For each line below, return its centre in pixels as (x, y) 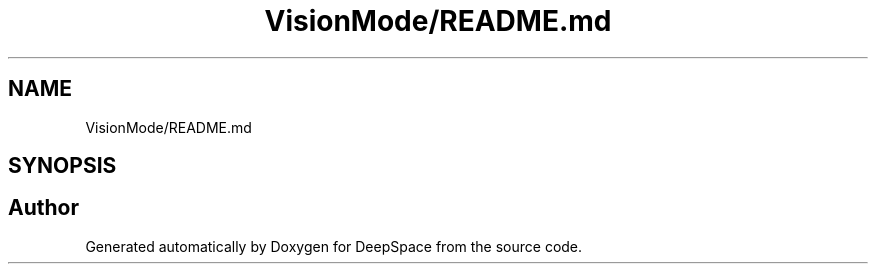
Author (43, 208)
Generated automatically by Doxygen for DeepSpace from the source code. (334, 246)
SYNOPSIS (62, 166)
